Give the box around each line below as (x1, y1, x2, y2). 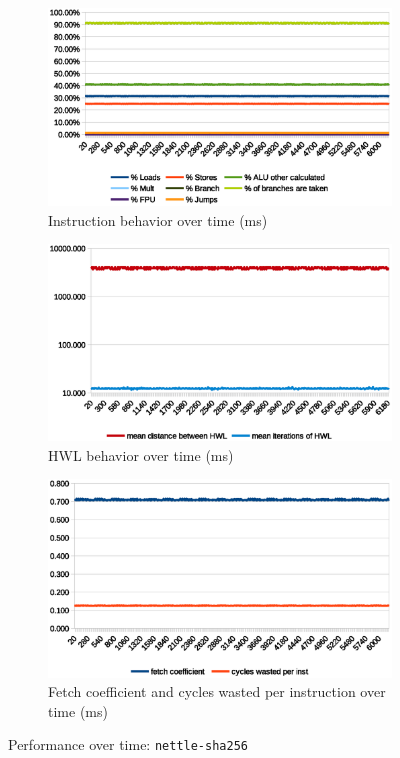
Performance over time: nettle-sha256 (8, 734, 248, 755)
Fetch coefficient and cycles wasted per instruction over (48, 681, 386, 702)
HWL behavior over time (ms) (48, 444, 234, 465)
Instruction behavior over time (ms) (48, 209, 268, 230)
